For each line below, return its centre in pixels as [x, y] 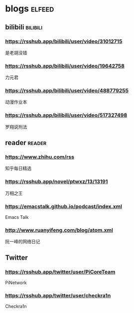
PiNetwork [16, 283]
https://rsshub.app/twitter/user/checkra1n [58, 296]
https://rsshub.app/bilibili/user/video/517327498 [66, 115]
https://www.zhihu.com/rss [40, 157]
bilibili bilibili [24, 27]
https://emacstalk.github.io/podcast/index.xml [64, 206]
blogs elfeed [30, 9]
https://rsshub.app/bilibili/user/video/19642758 [65, 66]
